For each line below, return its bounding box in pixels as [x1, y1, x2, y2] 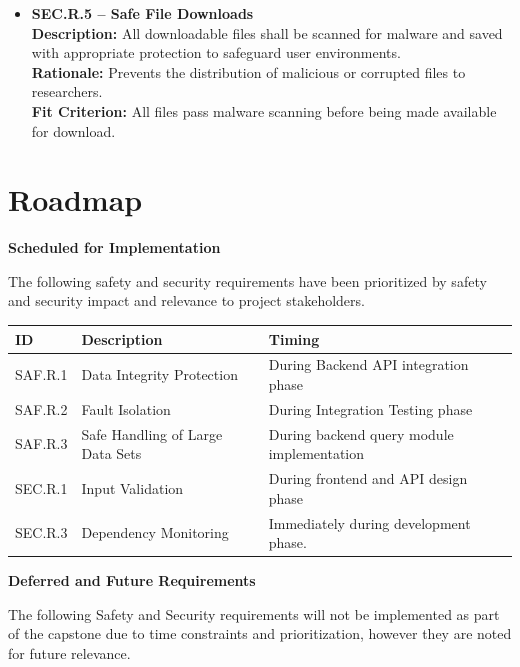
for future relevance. [8, 643, 131, 664]
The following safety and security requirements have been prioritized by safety [8, 270, 487, 291]
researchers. [31, 81, 103, 102]
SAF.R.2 [15, 398, 68, 419]
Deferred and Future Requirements [8, 570, 256, 591]
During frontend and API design [268, 468, 468, 489]
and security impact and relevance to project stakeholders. [8, 290, 365, 311]
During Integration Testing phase [268, 398, 473, 419]
